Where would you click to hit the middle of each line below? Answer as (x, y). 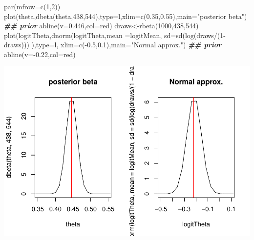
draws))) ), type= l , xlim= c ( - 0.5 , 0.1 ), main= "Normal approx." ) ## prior (113, 45)
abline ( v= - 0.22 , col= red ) (40, 54)
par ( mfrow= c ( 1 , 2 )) (32, 6)
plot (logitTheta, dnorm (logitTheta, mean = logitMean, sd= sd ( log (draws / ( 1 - (115, 35)
